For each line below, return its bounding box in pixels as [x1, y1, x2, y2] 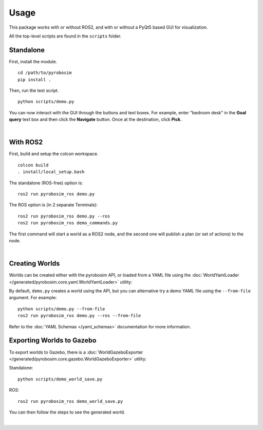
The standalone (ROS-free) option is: [9, 180, 83, 186]
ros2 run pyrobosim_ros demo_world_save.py [18, 398, 123, 404]
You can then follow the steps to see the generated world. [9, 409, 125, 415]
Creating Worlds [9, 259, 60, 268]
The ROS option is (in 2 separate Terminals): [9, 202, 98, 208]
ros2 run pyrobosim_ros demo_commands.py [18, 220, 118, 226]
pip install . [18, 77, 51, 82]
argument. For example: [9, 295, 57, 301]
